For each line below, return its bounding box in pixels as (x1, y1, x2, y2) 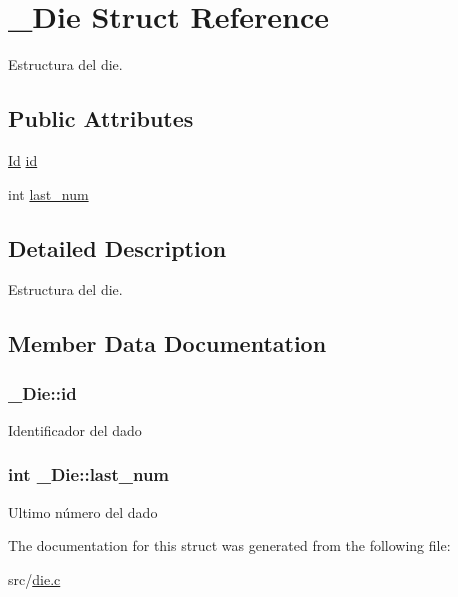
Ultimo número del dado (8, 501, 158, 522)
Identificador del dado (8, 419, 142, 440)
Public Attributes (8, 103, 194, 134)
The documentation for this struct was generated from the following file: (8, 535, 451, 556)
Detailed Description (8, 232, 227, 263)
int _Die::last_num (8, 462, 170, 487)
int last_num (8, 183, 89, 204)
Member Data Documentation (8, 328, 327, 359)
